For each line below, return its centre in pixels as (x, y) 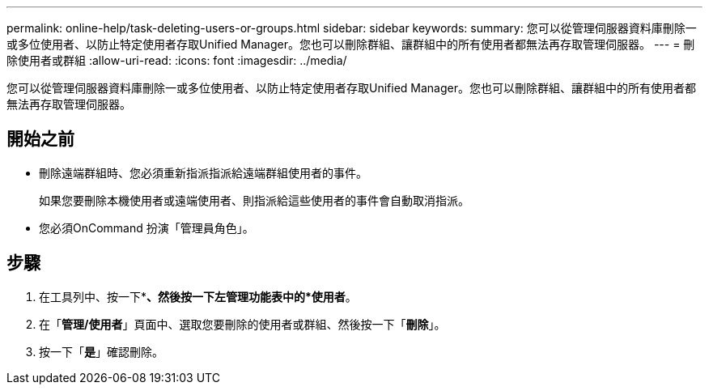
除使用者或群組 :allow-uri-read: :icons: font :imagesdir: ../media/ (177, 60)
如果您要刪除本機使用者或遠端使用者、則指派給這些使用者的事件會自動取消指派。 (254, 200)
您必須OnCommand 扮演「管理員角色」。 (146, 227)
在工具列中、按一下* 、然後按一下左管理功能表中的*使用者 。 (198, 296)
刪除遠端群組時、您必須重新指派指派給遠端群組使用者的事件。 (203, 172)
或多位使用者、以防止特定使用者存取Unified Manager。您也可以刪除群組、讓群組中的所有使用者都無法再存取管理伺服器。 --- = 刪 (351, 44)
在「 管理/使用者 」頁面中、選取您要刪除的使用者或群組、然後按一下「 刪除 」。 (242, 324)
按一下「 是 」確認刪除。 (101, 351)
